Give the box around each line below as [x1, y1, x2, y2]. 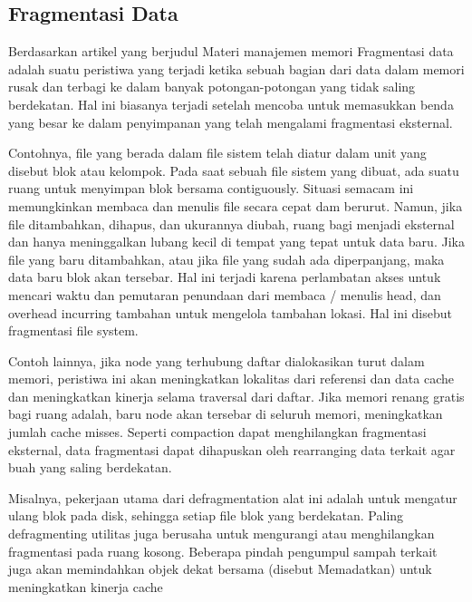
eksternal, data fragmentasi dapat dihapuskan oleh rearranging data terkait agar [8, 440, 456, 459]
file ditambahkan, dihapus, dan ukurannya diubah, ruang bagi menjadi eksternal [8, 214, 455, 233]
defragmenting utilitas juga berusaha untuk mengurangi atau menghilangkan [8, 524, 435, 543]
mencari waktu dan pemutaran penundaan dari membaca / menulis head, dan [8, 285, 441, 304]
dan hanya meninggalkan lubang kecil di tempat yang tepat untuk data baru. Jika [8, 232, 465, 251]
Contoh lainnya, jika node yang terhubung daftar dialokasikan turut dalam [8, 351, 425, 370]
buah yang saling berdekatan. [8, 458, 172, 477]
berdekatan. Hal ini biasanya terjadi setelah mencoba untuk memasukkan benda [8, 94, 454, 113]
